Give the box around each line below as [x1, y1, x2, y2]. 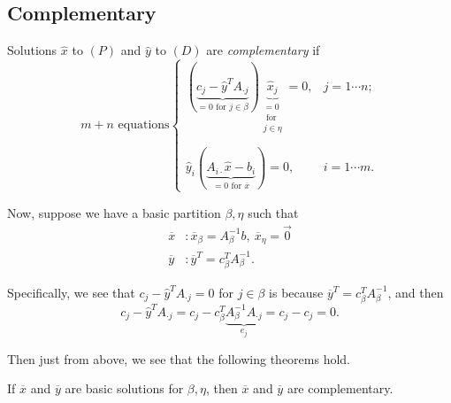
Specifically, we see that [7, 283, 135, 301]
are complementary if [206, 41, 320, 59]
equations [118, 119, 170, 132]
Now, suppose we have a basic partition [7, 203, 221, 221]
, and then [387, 283, 444, 301]
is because [269, 283, 324, 301]
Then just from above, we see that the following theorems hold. [7, 349, 351, 368]
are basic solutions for [65, 379, 184, 398]
